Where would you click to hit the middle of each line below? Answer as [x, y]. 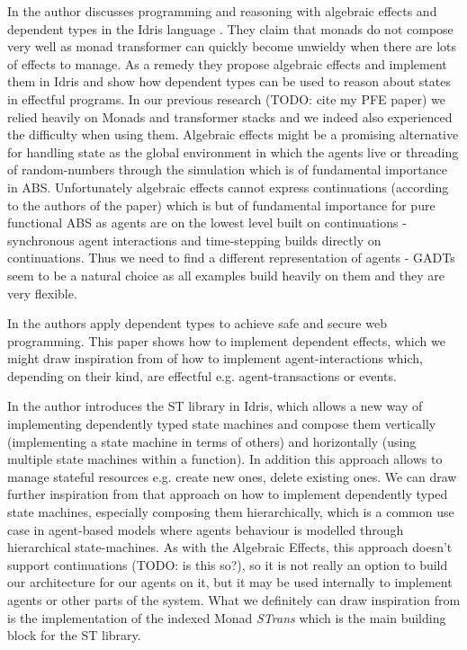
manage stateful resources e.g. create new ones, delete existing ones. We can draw [232, 476]
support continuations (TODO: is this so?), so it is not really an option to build [228, 564]
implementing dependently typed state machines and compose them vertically [222, 424]
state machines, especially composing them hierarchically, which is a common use [231, 512]
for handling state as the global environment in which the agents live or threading [233, 151]
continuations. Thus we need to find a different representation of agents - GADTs [231, 258]
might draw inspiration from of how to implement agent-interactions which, [215, 358]
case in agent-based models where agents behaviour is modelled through [206, 529]
